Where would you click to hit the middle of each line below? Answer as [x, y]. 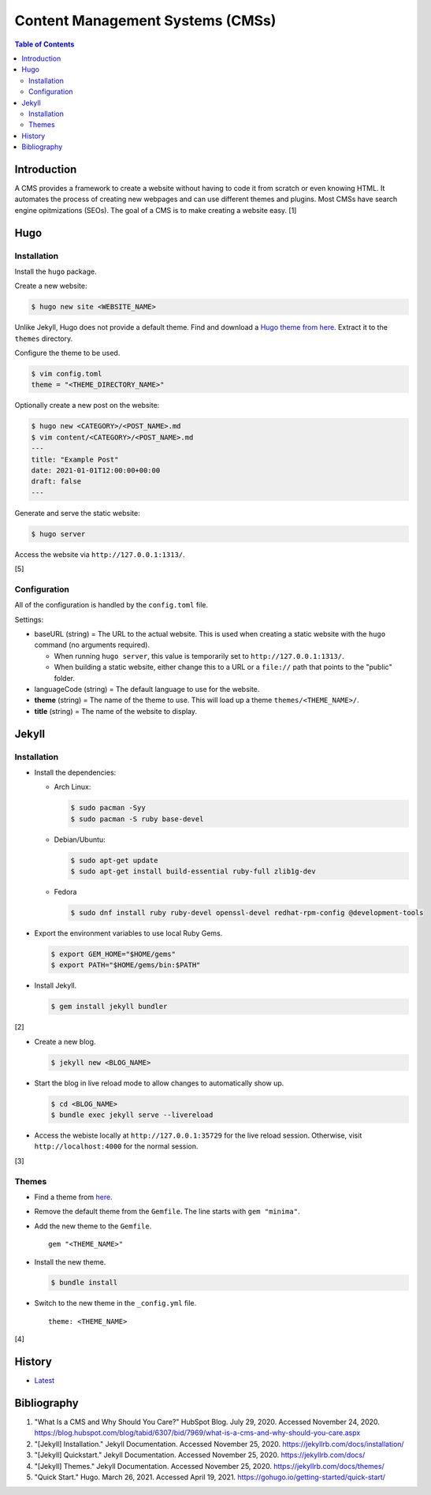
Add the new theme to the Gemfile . [93, 1226]
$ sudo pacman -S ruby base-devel [137, 819]
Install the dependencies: [75, 772]
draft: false [56, 482]
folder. [64, 678]
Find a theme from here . [74, 1197]
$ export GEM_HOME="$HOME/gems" [113, 954]
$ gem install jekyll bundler [109, 1007]
